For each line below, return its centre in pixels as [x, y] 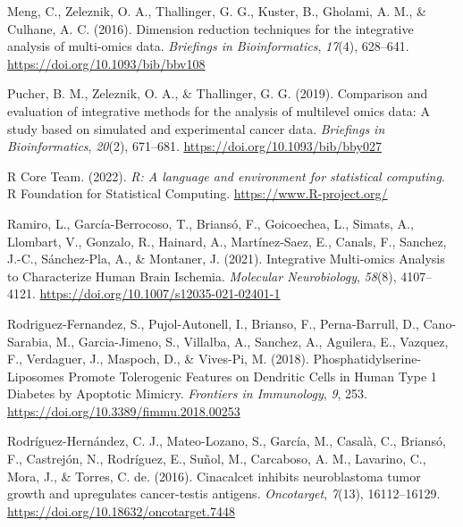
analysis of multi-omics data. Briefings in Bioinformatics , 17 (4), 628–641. [208, 46]
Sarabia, [29, 341]
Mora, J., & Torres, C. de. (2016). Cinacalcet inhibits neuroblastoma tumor [214, 476]
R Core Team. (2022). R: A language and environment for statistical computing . [226, 176]
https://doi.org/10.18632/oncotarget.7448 [121, 510]
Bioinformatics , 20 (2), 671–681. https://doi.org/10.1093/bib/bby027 [194, 146]
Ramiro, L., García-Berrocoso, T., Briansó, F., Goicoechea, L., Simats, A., [210, 223]
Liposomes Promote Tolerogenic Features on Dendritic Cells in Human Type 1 [222, 376]
